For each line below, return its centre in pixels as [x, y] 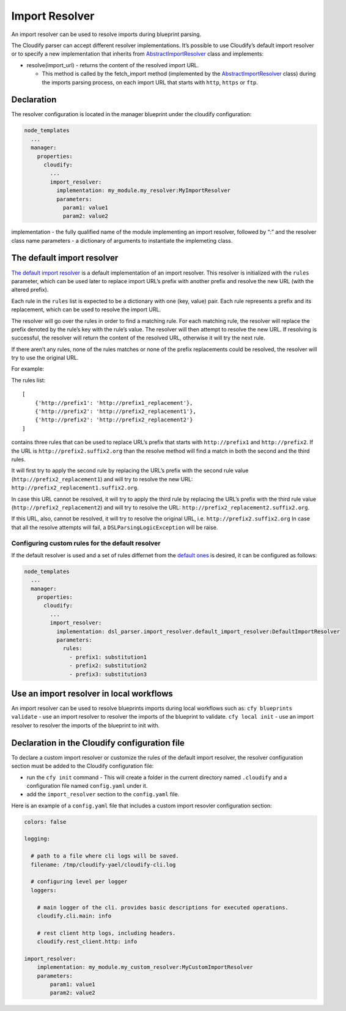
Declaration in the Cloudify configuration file [98, 743]
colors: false [45, 822]
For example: [28, 369]
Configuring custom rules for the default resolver [86, 543]
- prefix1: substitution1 [108, 657]
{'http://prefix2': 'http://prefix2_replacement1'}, [116, 412]
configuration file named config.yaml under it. [87, 785]
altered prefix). [30, 290]
